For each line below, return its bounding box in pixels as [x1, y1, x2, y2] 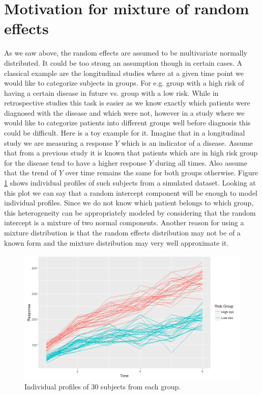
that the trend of [4, 167, 57, 178]
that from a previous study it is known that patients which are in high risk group [4, 147, 258, 158]
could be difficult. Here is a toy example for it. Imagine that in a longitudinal [4, 127, 245, 138]
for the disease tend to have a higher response [4, 157, 147, 168]
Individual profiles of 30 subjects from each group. [24, 381, 181, 392]
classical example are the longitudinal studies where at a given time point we [4, 67, 244, 78]
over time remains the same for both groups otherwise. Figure [65, 167, 258, 178]
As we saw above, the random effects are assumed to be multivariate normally [4, 47, 248, 58]
